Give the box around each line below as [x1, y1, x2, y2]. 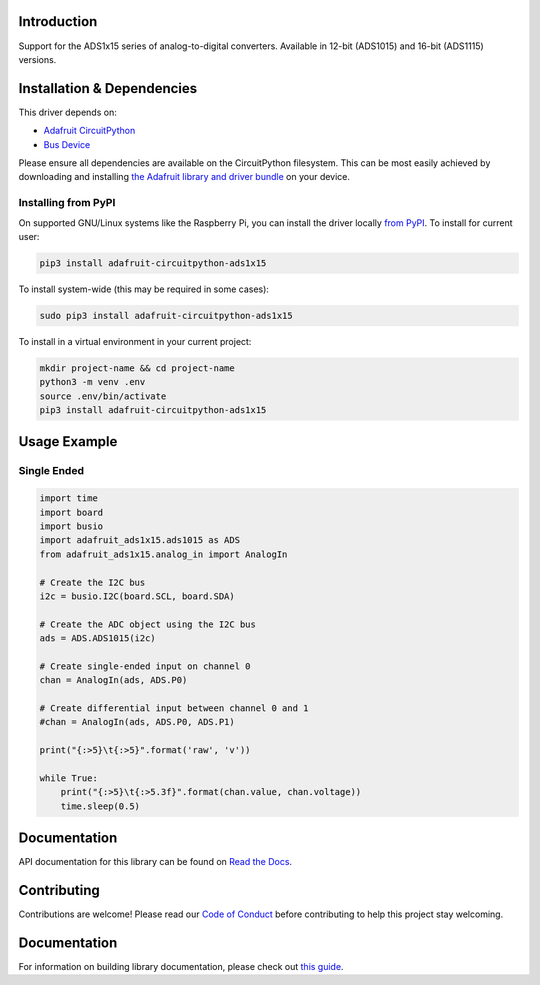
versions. [18, 53, 57, 65]
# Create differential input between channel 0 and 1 [39, 703, 309, 714]
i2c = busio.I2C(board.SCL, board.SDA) [39, 590, 235, 602]
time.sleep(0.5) [60, 800, 140, 812]
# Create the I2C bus [39, 576, 146, 588]
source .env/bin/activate [39, 390, 167, 402]
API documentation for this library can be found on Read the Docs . [18, 856, 293, 868]
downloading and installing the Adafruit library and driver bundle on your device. [18, 171, 350, 183]
